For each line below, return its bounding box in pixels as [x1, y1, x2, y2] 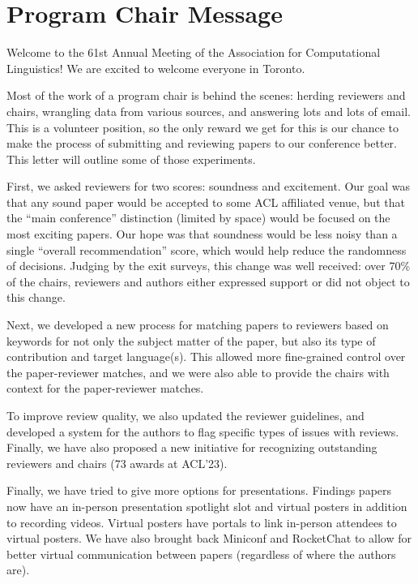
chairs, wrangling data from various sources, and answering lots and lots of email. [6, 102, 411, 119]
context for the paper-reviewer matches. [6, 380, 204, 397]
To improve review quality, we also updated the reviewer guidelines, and [6, 407, 365, 423]
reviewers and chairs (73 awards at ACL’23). [6, 454, 228, 471]
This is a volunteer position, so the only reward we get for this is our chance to [6, 118, 399, 135]
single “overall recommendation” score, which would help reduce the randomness [6, 241, 407, 258]
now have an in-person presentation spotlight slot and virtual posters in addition [6, 497, 407, 514]
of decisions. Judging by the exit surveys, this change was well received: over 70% [6, 257, 411, 274]
